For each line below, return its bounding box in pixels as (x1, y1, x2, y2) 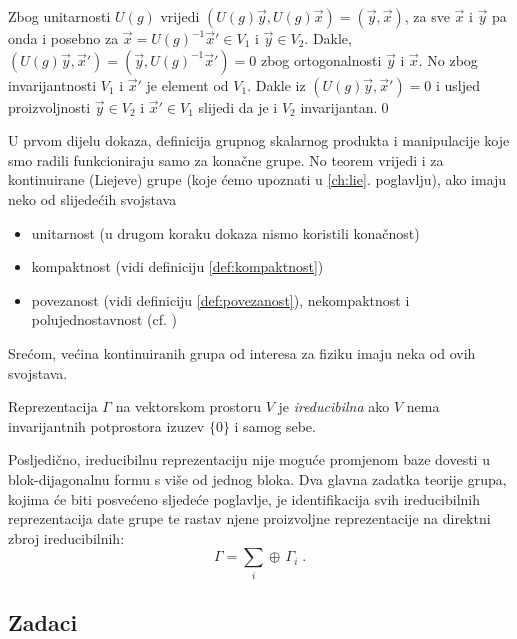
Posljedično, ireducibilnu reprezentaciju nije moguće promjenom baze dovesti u (8, 449, 490, 470)
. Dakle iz (247, 74, 306, 95)
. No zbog (418, 49, 478, 70)
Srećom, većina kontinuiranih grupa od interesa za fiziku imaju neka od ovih (8, 342, 476, 363)
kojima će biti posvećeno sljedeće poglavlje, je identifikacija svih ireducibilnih (8, 488, 481, 509)
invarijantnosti (8, 74, 97, 95)
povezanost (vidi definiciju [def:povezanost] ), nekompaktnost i (31, 289, 410, 310)
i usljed (436, 74, 481, 95)
